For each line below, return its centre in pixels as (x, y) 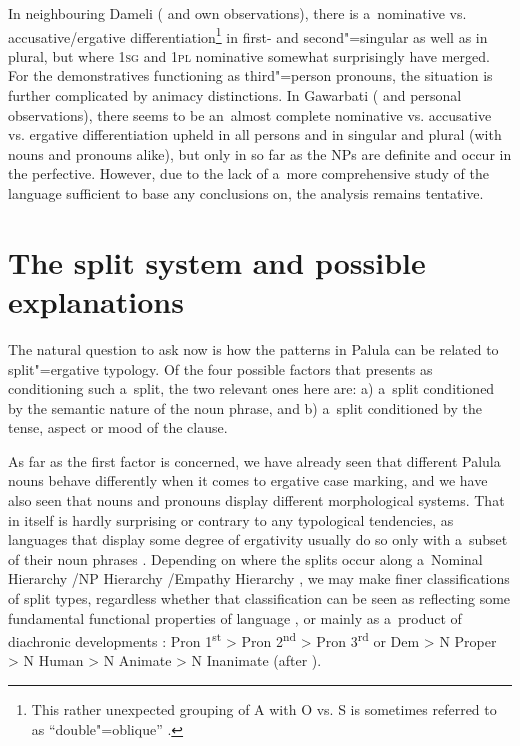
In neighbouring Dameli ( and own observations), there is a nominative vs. (237, 13)
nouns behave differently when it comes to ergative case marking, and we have (248, 480)
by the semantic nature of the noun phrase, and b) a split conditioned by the (245, 407)
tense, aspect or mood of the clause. (118, 427)
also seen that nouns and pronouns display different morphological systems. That (256, 500)
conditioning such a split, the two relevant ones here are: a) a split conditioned (251, 388)
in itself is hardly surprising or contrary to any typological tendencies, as (231, 519)
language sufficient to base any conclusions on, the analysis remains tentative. (246, 193)
